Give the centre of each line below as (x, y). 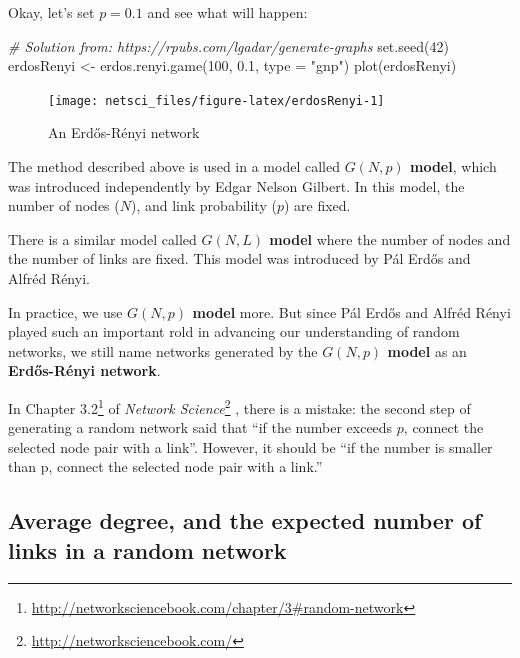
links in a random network (147, 549)
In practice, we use (65, 311)
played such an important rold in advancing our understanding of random (234, 331)
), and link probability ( (203, 205)
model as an (427, 350)
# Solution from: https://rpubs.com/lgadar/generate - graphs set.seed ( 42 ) (228, 45)
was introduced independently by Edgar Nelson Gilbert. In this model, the (236, 185)
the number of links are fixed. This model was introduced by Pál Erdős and (239, 258)
